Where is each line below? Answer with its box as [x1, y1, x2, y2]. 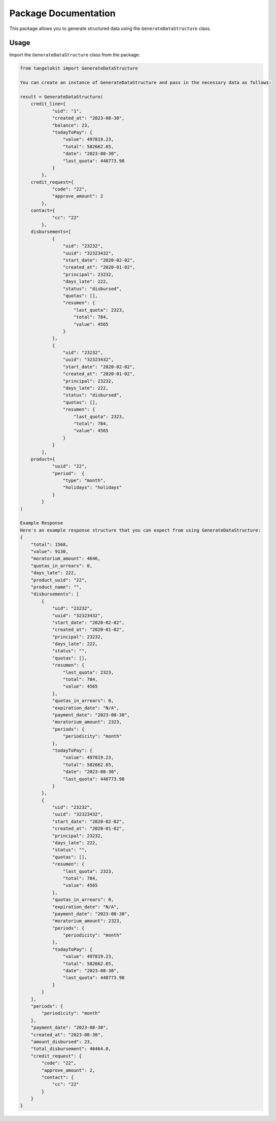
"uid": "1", [52, 108, 82, 114]
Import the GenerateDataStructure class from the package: [9, 52, 141, 58]
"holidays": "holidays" [62, 485, 122, 490]
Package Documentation [9, 8, 116, 19]
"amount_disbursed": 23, [30, 1039, 93, 1044]
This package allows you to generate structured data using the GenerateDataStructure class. [9, 25, 212, 31]
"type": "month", [62, 478, 106, 483]
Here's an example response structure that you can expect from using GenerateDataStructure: [20, 527, 261, 533]
